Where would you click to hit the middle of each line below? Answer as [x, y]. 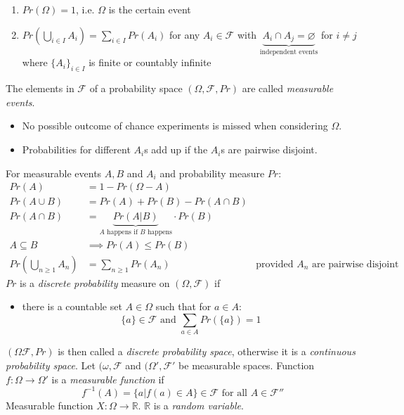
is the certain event [150, 9]
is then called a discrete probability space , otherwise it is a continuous [207, 351]
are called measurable [288, 88]
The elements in [40, 88]
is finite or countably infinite [150, 62]
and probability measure [212, 173]
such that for [183, 306]
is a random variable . [198, 405]
